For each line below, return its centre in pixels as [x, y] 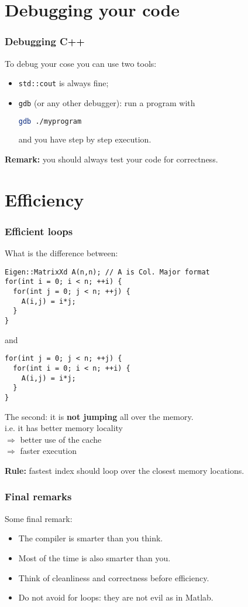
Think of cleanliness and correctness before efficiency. [114, 577]
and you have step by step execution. [85, 139]
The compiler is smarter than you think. [91, 538]
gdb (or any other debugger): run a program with [107, 102]
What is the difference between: [61, 253]
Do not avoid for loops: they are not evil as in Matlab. [116, 597]
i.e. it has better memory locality [64, 428]
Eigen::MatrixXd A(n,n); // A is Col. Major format [107, 272]
